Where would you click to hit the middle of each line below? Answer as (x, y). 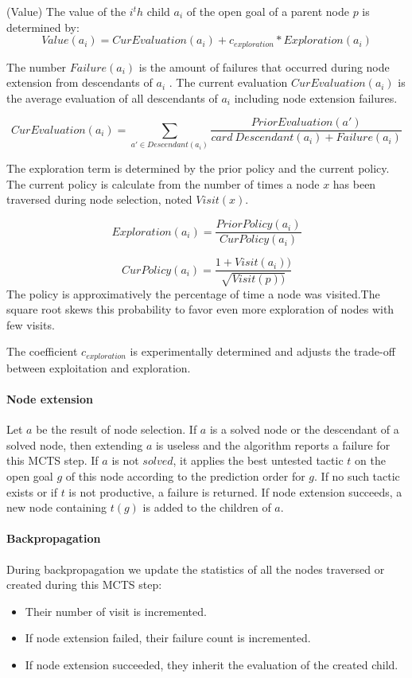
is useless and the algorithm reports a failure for (273, 444)
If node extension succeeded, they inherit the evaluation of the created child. (212, 664)
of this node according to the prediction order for (185, 475)
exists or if (32, 491)
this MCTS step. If (52, 460)
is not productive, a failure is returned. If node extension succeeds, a (235, 491)
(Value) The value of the (66, 11)
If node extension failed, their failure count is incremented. (168, 638)
